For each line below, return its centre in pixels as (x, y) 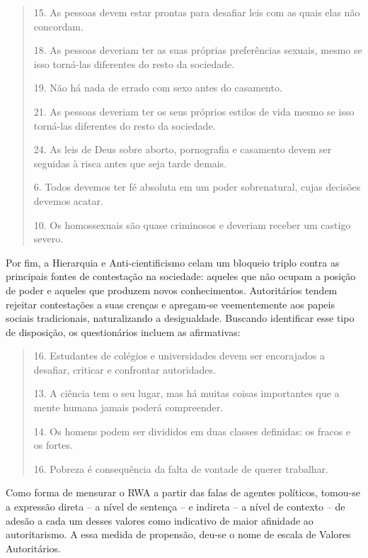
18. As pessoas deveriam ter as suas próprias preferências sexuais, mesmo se (198, 50)
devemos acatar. (68, 200)
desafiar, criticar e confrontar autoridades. (125, 369)
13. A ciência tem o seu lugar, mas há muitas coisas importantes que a (186, 393)
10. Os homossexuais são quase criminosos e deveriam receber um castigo (192, 224)
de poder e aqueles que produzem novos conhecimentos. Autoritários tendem (172, 290)
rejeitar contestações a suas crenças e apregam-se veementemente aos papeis (170, 304)
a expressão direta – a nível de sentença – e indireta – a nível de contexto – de (176, 507)
